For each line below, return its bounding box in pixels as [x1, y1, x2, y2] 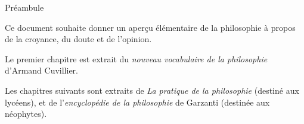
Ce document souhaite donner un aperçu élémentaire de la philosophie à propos [5, 21, 296, 33]
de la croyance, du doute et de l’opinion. [5, 33, 152, 45]
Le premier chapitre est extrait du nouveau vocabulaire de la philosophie [5, 52, 268, 65]
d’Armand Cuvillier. [5, 64, 79, 77]
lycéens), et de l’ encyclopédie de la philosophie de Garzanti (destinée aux [5, 96, 270, 108]
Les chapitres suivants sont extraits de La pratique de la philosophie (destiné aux [5, 84, 299, 96]
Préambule [5, 1, 44, 13]
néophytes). [5, 107, 47, 120]
